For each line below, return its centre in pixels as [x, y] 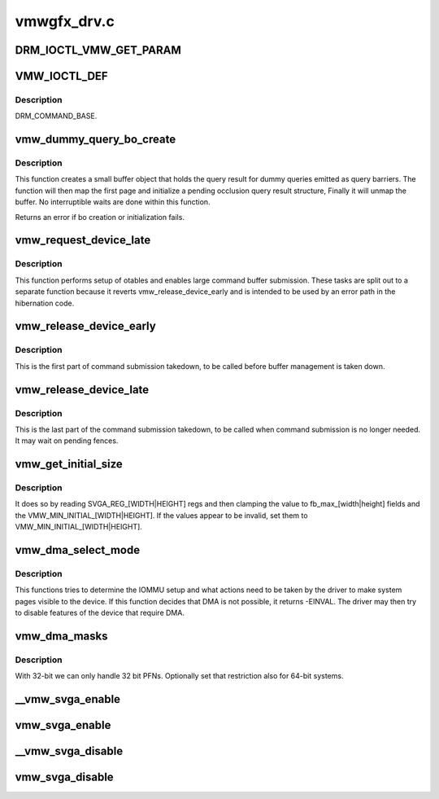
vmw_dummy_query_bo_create [96, 140]
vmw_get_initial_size [69, 464]
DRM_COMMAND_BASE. [56, 116]
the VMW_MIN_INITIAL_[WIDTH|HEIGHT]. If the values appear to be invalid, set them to [161, 515]
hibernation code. [45, 303]
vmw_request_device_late [83, 240]
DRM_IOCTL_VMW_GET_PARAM [98, 50]
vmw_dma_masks [61, 636]
